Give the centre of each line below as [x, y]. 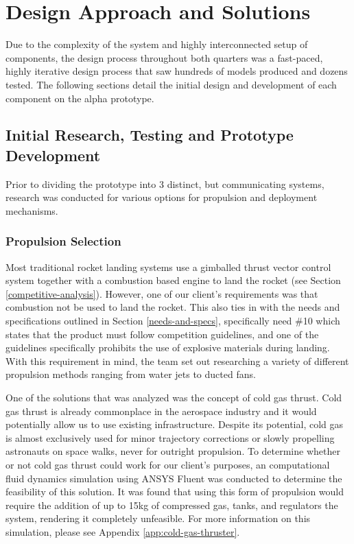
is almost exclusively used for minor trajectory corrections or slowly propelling [170, 437]
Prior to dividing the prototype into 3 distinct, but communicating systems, [165, 184]
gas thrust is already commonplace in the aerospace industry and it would [161, 411]
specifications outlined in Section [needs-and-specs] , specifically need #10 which [173, 321]
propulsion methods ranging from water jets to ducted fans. [131, 374]
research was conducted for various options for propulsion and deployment [162, 197]
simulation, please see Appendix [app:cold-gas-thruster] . [123, 531]
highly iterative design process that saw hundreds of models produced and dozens [177, 71]
